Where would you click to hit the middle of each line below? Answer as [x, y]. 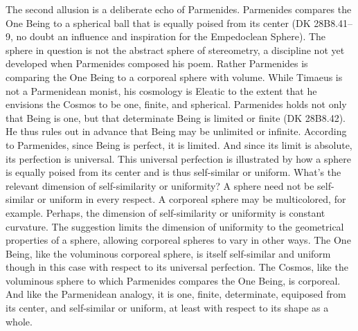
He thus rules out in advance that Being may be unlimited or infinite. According [176, 131]
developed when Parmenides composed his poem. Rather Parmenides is [157, 63]
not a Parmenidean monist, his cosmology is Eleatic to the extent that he [161, 90]
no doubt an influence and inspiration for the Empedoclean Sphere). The [171, 36]
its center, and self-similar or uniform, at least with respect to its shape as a [167, 308]
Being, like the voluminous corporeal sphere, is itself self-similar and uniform [168, 253]
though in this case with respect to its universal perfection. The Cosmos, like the [177, 267]
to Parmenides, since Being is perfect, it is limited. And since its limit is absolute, [179, 144]
